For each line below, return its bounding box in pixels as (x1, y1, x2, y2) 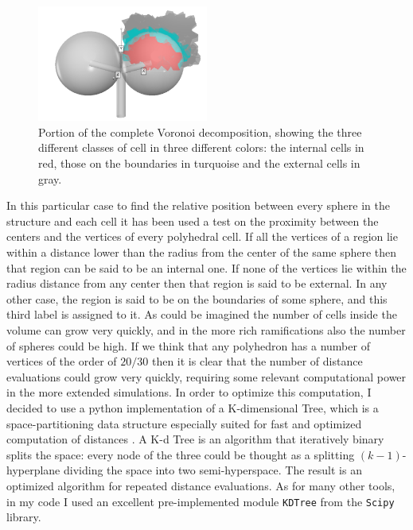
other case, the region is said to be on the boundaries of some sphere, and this (6, 290, 388, 307)
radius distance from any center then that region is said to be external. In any (6, 275, 388, 292)
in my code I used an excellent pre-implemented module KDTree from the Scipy (6, 493, 395, 509)
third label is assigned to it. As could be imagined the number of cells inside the (6, 306, 397, 323)
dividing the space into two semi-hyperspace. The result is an (64, 462, 362, 478)
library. (6, 509, 41, 525)
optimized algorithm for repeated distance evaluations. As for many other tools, (6, 477, 395, 493)
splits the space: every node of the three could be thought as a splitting (6, 446, 355, 462)
